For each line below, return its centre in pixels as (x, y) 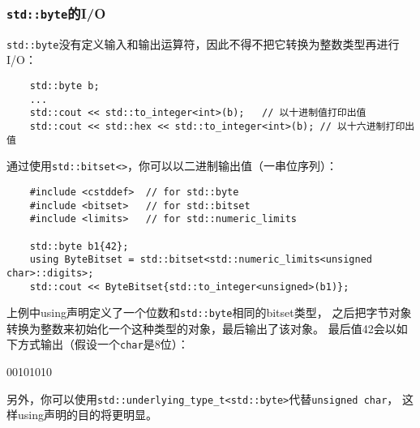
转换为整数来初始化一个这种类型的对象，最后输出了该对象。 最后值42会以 (201, 328)
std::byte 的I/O (56, 13)
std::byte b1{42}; (79, 246)
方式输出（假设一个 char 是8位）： (103, 344)
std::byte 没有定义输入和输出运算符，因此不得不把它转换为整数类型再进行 (203, 43)
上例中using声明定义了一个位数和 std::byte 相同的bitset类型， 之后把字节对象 (209, 312)
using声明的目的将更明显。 (87, 415)
